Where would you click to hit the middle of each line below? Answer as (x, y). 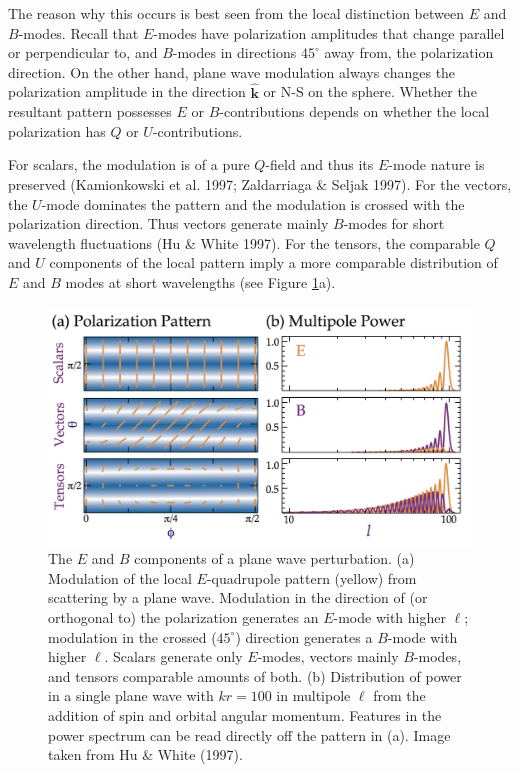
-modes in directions (234, 52)
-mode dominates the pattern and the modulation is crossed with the (253, 203)
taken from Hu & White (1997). (145, 754)
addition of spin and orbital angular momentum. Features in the (245, 714)
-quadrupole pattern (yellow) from (311, 577)
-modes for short (394, 223)
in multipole (313, 695)
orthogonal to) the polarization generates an (183, 616)
